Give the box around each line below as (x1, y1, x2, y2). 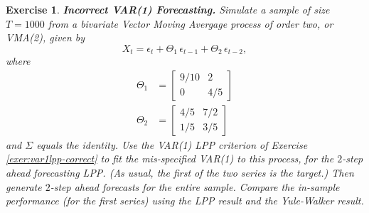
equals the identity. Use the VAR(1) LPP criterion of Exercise (36, 137, 308, 152)
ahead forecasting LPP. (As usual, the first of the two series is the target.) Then (6, 165, 354, 180)
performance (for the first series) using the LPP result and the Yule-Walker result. (6, 193, 364, 208)
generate (6, 179, 42, 194)
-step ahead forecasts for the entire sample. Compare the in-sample (50, 179, 340, 194)
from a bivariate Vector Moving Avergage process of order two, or (48, 16, 333, 31)
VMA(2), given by (6, 30, 85, 45)
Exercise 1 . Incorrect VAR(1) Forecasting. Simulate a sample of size (6, 2, 330, 16)
